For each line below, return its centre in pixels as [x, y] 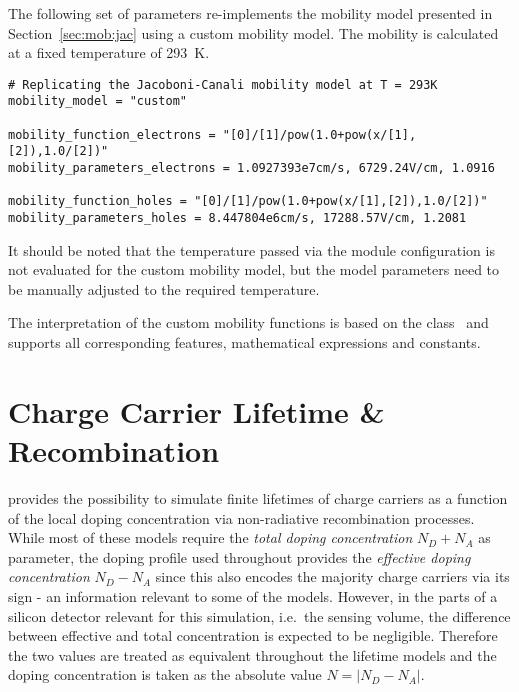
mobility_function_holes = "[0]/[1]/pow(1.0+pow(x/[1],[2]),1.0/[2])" [248, 201]
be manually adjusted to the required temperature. [164, 288]
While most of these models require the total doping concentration [210, 537]
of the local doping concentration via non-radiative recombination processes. [241, 517]
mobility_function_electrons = [112, 134]
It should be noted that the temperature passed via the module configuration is [251, 249]
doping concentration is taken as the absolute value [165, 674]
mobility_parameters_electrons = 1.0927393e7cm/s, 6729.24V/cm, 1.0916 [251, 168]
